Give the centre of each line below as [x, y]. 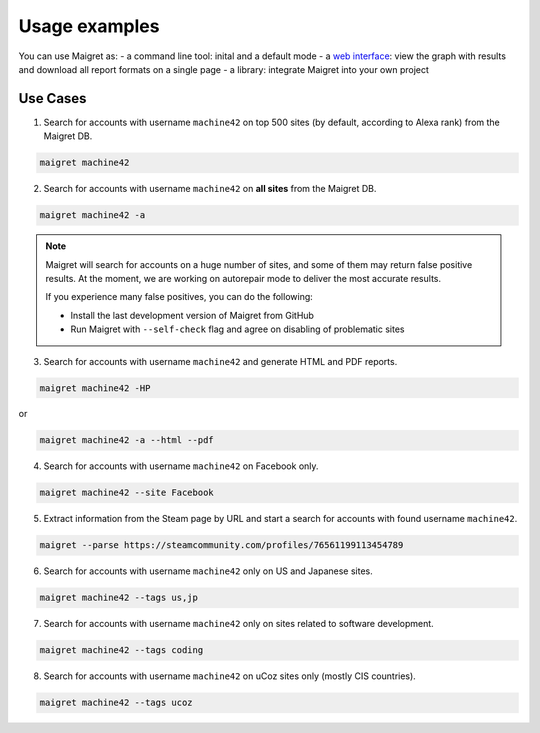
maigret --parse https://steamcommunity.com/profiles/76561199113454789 [221, 545]
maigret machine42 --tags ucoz [116, 703]
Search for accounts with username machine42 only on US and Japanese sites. [208, 571]
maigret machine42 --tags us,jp [119, 598]
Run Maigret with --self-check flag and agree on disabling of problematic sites [237, 329]
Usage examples [89, 26]
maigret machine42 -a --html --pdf [126, 440]
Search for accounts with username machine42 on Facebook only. [181, 466]
